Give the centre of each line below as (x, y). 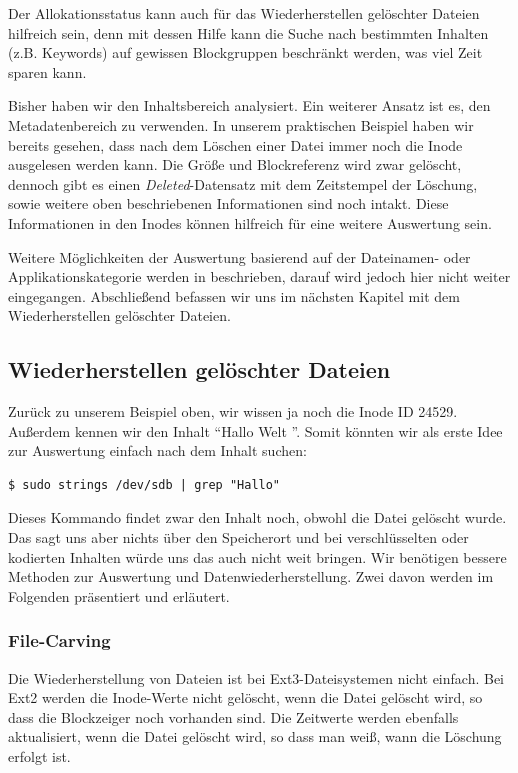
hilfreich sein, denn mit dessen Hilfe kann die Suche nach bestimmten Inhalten (248, 32)
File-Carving (59, 640)
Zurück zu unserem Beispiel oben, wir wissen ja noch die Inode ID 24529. (233, 411)
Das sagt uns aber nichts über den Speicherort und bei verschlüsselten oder (238, 537)
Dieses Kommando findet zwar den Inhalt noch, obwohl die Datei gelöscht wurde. (257, 517)
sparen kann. (47, 71)
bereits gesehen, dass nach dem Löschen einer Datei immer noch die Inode (235, 144)
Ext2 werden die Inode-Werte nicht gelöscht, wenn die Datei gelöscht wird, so (245, 697)
